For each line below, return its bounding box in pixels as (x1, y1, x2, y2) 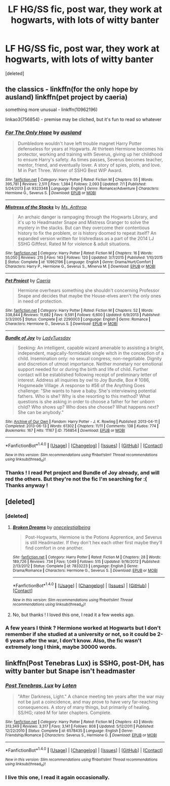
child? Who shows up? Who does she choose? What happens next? (17, 404, 159, 410)
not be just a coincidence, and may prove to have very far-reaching (17, 699, 158, 705)
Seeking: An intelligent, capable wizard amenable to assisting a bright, (17, 345, 164, 351)
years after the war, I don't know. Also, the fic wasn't (10, 637, 142, 644)
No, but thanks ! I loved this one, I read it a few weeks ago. (12, 612, 135, 618)
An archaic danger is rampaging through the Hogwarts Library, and (17, 214, 158, 220)
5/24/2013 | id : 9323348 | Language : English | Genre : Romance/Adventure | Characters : (5, 186, 159, 191)
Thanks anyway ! (5, 481, 48, 489)
